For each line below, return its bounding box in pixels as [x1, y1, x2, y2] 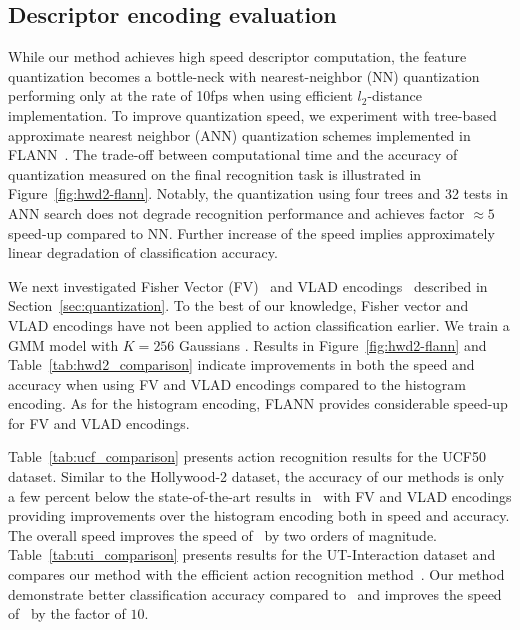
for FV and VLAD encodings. [8, 412, 190, 433]
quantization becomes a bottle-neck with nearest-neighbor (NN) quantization [8, 65, 480, 86]
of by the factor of [8, 603, 126, 624]
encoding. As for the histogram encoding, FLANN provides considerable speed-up [8, 393, 508, 414]
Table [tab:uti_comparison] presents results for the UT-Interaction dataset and [8, 544, 496, 565]
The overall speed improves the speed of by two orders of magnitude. [8, 524, 437, 545]
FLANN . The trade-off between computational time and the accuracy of [8, 144, 458, 165]
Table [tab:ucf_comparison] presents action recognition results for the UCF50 [8, 446, 486, 467]
